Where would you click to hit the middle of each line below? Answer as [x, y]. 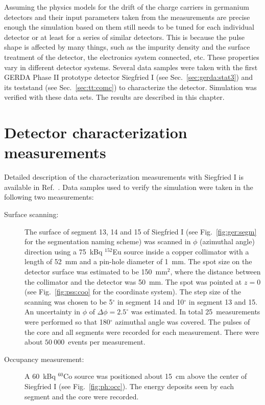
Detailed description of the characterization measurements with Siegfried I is [124, 177]
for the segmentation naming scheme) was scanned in [108, 241]
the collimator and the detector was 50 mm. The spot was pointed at [133, 281]
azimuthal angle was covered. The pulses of [183, 321]
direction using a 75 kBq [64, 251]
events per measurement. [107, 342]
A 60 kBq [40, 376]
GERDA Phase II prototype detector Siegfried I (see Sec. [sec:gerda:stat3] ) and [129, 77]
